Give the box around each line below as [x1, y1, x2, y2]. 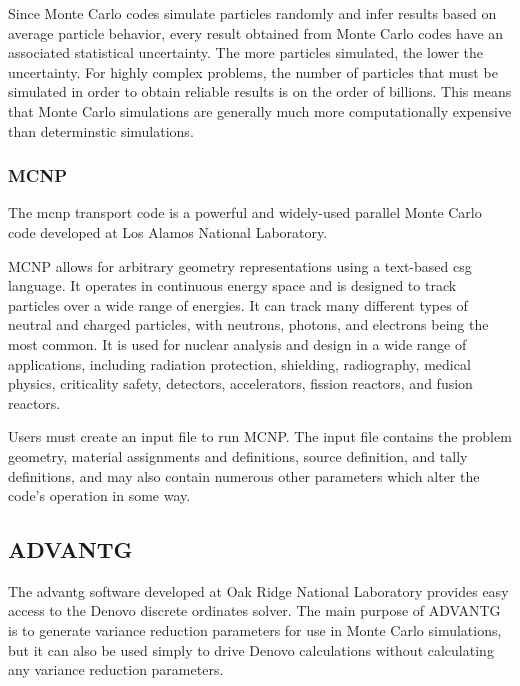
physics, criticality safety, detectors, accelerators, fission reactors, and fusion [8, 373, 473, 394]
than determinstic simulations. [8, 120, 194, 141]
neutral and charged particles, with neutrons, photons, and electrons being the [8, 314, 489, 335]
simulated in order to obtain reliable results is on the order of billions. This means [8, 81, 512, 102]
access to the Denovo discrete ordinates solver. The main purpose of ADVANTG [8, 600, 501, 621]
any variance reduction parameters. [8, 659, 224, 680]
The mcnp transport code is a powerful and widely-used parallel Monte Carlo [8, 202, 482, 223]
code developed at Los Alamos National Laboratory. [8, 221, 328, 242]
